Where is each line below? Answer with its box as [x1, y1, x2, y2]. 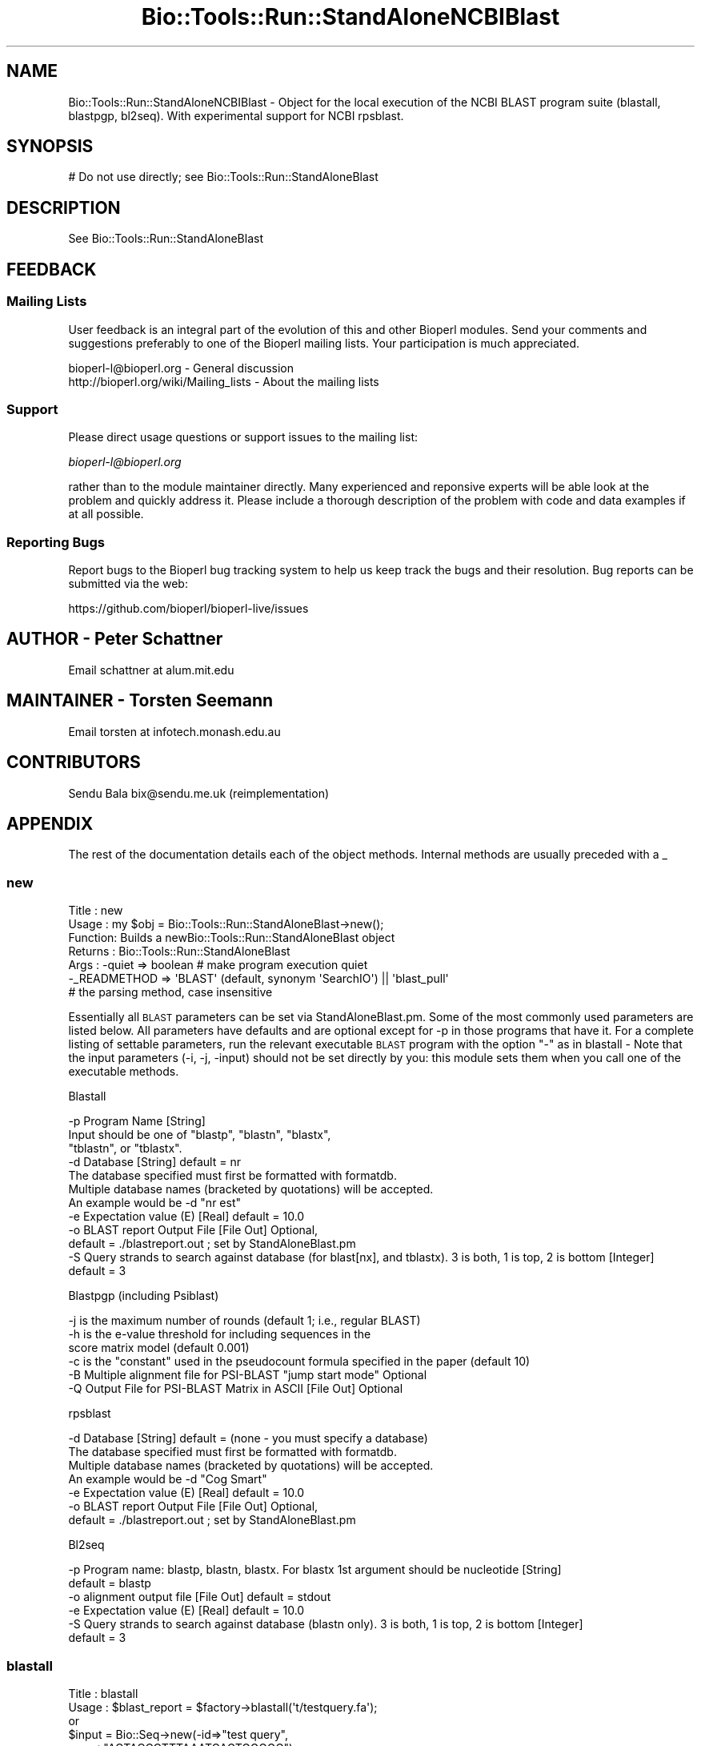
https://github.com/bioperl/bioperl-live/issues [68, 601, 309, 615]
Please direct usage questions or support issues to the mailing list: [68, 430, 418, 445]
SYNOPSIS [6, 136, 94, 157]
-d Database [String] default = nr [68, 1155, 241, 1169]
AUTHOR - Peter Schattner [6, 629, 223, 650]
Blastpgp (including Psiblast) [68, 1289, 219, 1303]
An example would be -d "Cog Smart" [68, 1472, 267, 1487]
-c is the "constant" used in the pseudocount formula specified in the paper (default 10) [68, 1354, 531, 1369]
